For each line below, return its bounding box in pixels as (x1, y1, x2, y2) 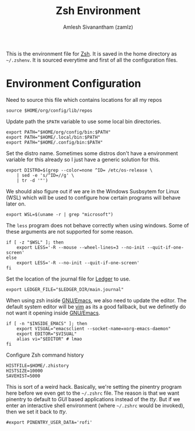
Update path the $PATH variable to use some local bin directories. (6, 118, 162, 125)
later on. (6, 200, 26, 207)
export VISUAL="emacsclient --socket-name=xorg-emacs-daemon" (16, 326, 171, 331)
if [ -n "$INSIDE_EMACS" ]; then (6, 320, 88, 326)
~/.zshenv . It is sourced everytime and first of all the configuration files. (6, 56, 178, 63)
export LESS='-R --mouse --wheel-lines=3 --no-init (16, 244, 145, 250)
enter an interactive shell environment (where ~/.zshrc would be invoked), (6, 402, 185, 409)
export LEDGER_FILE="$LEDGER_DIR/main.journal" (6, 286, 124, 292)
